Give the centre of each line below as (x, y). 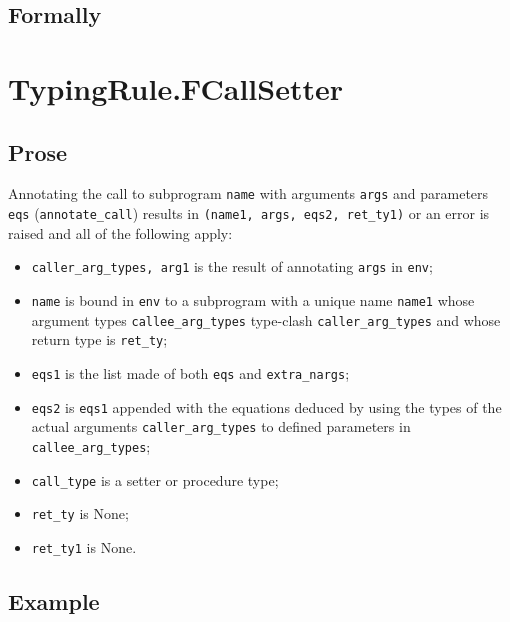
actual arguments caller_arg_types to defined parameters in (221, 426)
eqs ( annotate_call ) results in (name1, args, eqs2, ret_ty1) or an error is (249, 213)
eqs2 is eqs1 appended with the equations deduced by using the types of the (266, 406)
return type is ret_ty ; (99, 339)
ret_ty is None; (80, 513)
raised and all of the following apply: (120, 232)
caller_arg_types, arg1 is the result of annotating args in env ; (232, 266)
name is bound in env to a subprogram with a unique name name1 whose (253, 299)
